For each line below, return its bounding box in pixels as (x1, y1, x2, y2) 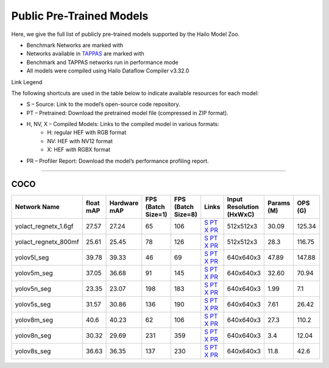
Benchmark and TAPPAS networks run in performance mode (26, 58, 179, 66)
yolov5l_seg (15, 253, 49, 261)
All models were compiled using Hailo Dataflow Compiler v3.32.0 (26, 67, 189, 74)
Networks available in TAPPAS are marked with (26, 50, 144, 57)
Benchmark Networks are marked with (26, 41, 124, 49)
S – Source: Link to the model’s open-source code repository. (26, 101, 180, 108)
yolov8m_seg (15, 316, 53, 324)
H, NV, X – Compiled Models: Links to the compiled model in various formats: (26, 121, 219, 128)
